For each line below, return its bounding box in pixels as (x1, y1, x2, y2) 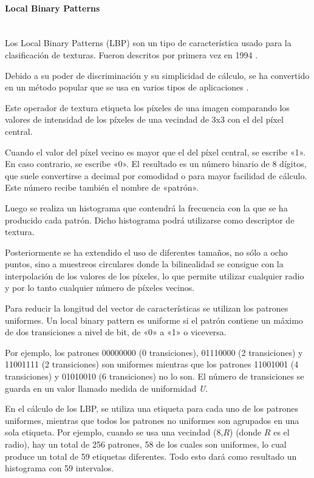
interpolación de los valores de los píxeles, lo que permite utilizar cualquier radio (5, 269, 304, 282)
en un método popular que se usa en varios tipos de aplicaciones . (5, 81, 249, 94)
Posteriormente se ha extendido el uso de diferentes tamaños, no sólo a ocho (5, 245, 288, 258)
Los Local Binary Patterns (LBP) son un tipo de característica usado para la (5, 36, 292, 49)
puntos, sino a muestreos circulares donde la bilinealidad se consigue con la (5, 258, 284, 270)
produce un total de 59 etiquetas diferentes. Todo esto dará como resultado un (5, 449, 297, 462)
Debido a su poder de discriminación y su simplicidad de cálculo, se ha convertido (5, 69, 310, 81)
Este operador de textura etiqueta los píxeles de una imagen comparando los (5, 101, 290, 114)
